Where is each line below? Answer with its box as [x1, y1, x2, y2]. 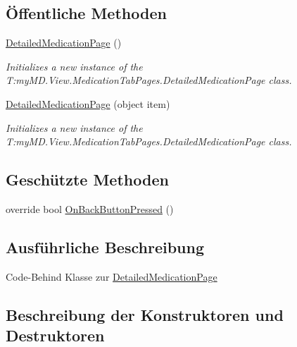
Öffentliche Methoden [6, 2, 167, 24]
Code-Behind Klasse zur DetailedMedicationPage [6, 269, 217, 284]
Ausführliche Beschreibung [6, 236, 204, 257]
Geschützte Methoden [6, 169, 169, 190]
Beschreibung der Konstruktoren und [6, 303, 284, 325]
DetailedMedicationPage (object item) [6, 96, 170, 111]
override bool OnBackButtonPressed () [6, 201, 174, 216]
